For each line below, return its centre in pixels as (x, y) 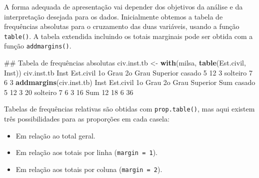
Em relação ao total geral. (55, 135)
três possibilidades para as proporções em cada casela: (87, 119)
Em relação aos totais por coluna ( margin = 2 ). (89, 169)
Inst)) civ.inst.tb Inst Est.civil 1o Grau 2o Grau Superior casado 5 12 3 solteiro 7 (128, 72)
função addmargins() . (38, 46)
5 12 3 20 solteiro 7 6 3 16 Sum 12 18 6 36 (69, 92)
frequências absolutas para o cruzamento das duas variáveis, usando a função (122, 26)
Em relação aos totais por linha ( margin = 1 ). (86, 152)
